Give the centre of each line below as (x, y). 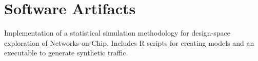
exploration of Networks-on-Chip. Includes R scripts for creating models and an (129, 42)
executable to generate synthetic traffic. (66, 53)
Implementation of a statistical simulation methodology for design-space (117, 33)
